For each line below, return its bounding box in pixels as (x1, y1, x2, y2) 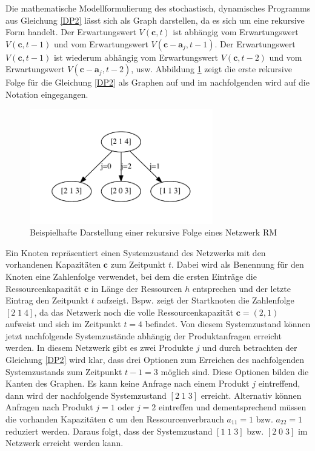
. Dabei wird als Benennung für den (171, 258, 304, 271)
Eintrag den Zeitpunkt (5, 294, 89, 307)
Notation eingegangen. (5, 87, 88, 100)
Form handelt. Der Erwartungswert (5, 25, 136, 38)
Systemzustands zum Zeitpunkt (5, 365, 122, 378)
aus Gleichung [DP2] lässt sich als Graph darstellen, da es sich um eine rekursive (5, 13, 305, 26)
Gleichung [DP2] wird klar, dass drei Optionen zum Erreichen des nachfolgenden (5, 353, 305, 366)
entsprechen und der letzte (193, 282, 291, 294)
